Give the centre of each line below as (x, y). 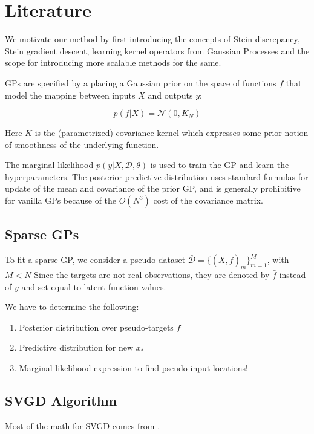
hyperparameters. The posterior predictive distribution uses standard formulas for (157, 176)
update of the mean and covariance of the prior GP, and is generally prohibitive (153, 188)
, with (278, 260)
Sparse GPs (42, 234)
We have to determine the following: (72, 307)
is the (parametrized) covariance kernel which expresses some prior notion (172, 133)
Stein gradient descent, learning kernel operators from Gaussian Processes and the (157, 50)
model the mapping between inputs (70, 95)
